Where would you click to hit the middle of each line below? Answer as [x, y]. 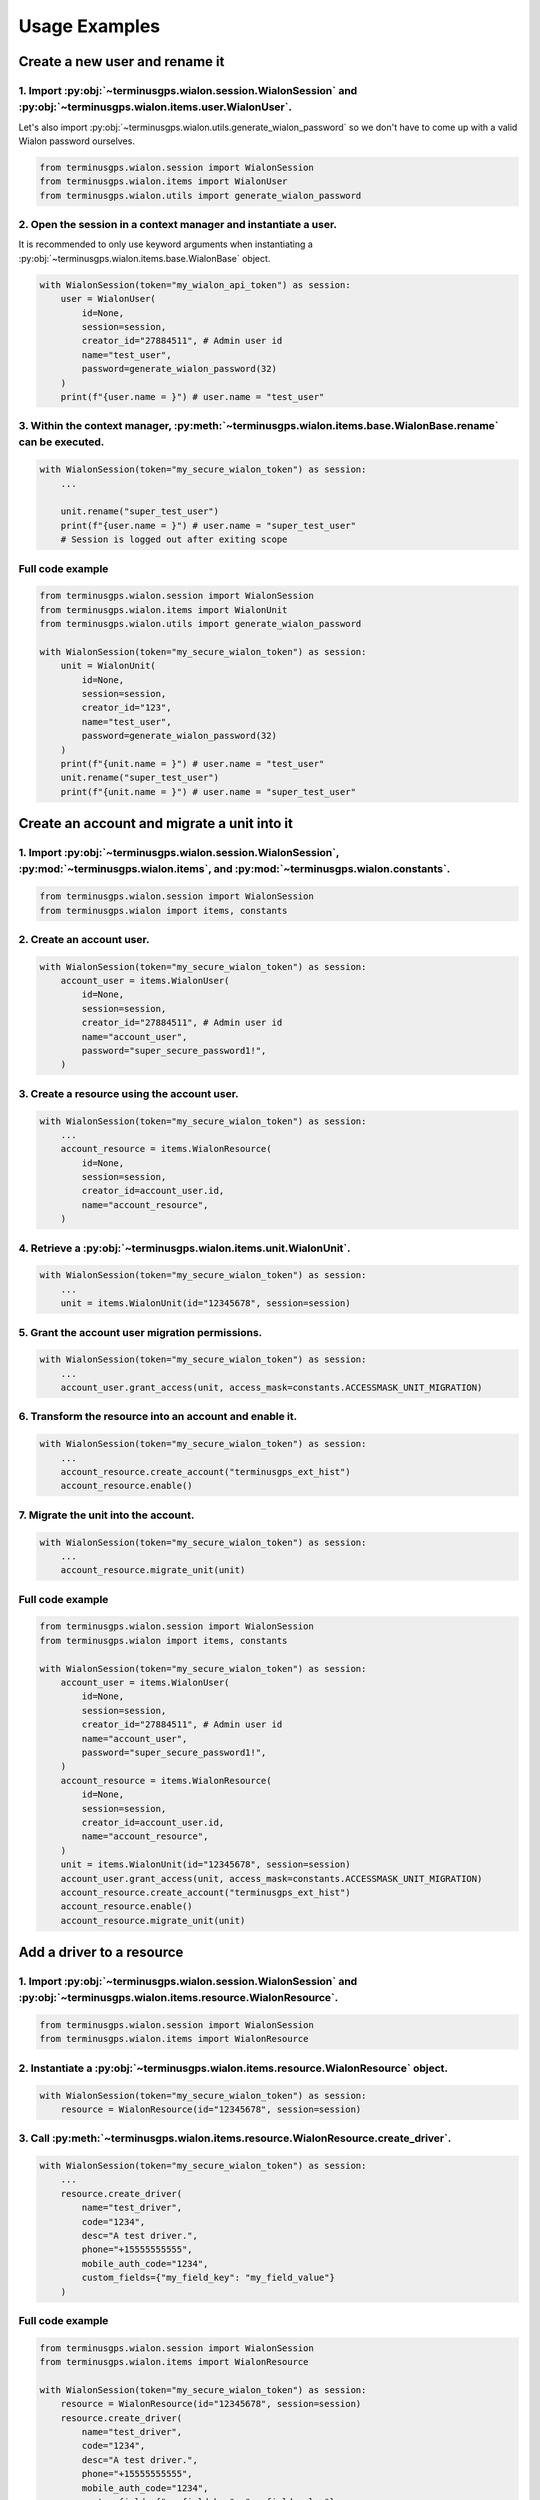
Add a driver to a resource [101, 1952]
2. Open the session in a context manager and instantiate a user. [178, 225]
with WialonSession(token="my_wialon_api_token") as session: [195, 284]
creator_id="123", [126, 708]
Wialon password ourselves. [76, 141]
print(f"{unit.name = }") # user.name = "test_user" [192, 763]
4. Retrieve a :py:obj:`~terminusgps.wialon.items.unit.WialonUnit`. [184, 1248]
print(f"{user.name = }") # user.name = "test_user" [192, 396]
